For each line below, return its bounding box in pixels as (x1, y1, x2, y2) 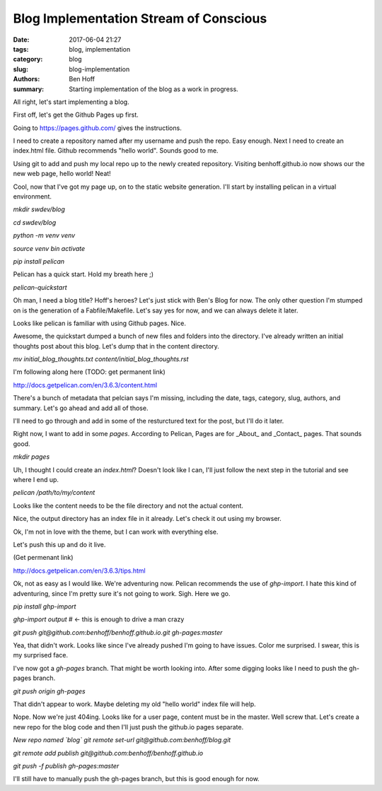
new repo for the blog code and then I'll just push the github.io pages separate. (13, 722, 244, 731)
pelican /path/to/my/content (13, 488, 95, 497)
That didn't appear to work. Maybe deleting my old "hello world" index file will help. (13, 700, 256, 708)
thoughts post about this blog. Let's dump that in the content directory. (13, 341, 219, 350)
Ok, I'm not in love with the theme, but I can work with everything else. (13, 527, 219, 536)
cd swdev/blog (13, 218, 57, 226)
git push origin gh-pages (13, 686, 86, 696)
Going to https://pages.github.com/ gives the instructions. (13, 124, 182, 132)
